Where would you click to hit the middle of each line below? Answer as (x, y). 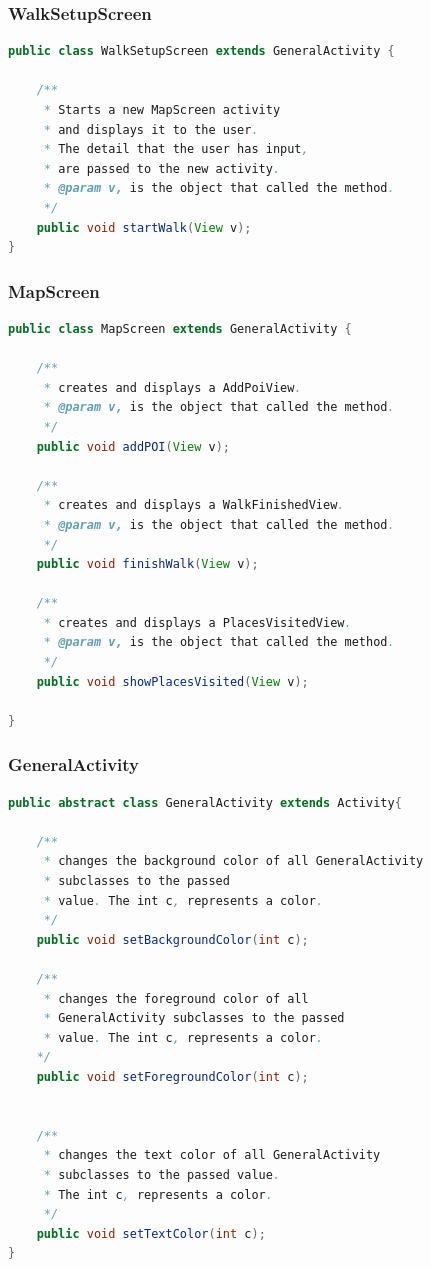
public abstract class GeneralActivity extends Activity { (205, 802)
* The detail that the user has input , (176, 149)
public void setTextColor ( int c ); (151, 1233)
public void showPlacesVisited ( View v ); (172, 681)
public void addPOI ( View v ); (133, 446)
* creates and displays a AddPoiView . (172, 387)
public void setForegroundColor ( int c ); (172, 1076)
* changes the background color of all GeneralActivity (233, 861)
